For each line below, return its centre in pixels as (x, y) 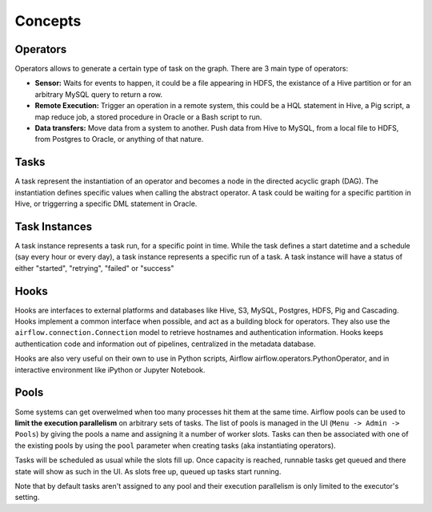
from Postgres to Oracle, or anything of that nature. (119, 139)
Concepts (48, 21)
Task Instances (54, 226)
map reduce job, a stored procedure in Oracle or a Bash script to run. (148, 117)
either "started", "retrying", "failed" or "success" (95, 268)
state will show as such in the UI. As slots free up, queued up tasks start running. (148, 471)
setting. (27, 498)
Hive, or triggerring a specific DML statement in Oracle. (106, 204)
